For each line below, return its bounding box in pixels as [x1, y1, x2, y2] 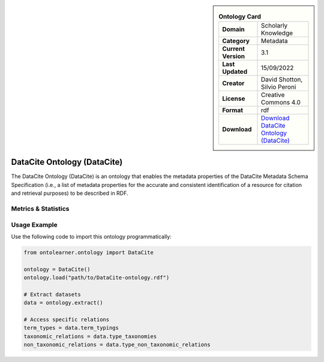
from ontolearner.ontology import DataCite [23, 249, 154, 256]
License [222, 95, 245, 103]
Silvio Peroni [261, 83, 296, 91]
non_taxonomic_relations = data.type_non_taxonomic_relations [23, 342, 211, 348]
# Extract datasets [23, 291, 81, 298]
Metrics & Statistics [11, 204, 70, 213]
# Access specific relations [23, 316, 110, 323]
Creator [222, 79, 245, 88]
